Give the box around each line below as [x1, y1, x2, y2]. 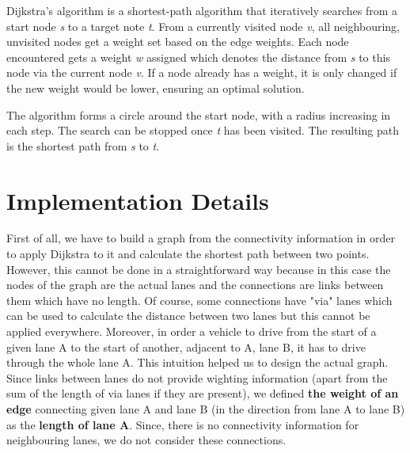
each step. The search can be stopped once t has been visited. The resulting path [6, 122, 399, 139]
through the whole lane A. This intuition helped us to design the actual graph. [6, 354, 389, 371]
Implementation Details [6, 184, 269, 216]
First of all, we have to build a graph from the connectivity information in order [6, 230, 395, 246]
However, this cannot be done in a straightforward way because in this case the [6, 261, 391, 277]
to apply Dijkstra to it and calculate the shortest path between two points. [6, 246, 370, 262]
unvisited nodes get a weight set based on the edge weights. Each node [6, 33, 349, 50]
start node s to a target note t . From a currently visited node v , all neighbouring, [6, 17, 400, 34]
